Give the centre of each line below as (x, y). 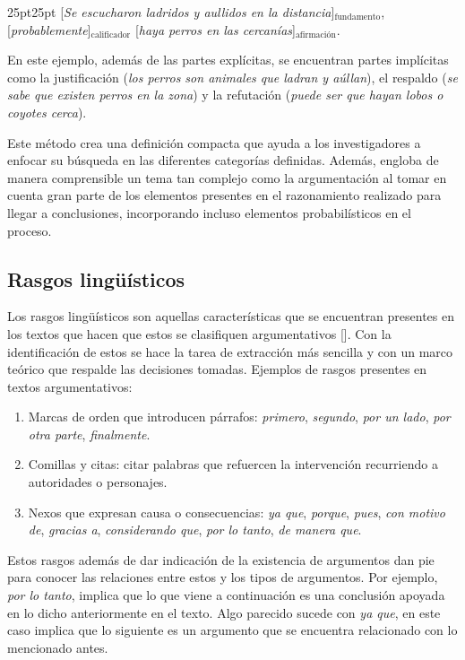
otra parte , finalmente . (89, 434)
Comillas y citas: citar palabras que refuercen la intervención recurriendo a (233, 464)
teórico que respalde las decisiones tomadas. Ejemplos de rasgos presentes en (217, 369)
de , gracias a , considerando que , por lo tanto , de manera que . (195, 530)
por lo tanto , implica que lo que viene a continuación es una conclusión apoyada (226, 595)
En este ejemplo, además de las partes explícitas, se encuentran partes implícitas (228, 60)
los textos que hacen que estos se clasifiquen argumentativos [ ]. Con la (199, 333)
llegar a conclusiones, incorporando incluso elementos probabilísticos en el (209, 212)
